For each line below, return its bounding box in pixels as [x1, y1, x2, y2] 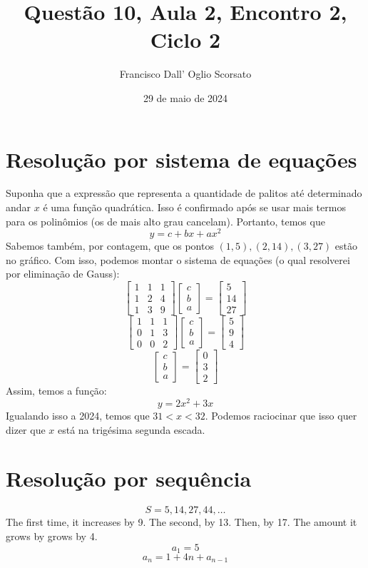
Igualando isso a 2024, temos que [6, 408, 150, 423]
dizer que [6, 422, 46, 437]
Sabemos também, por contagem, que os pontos [6, 238, 214, 253]
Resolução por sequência [6, 464, 252, 493]
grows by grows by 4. [6, 528, 98, 543]
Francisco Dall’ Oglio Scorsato [119, 66, 252, 81]
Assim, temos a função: [6, 383, 107, 398]
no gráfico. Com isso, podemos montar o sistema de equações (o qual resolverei [6, 252, 350, 267]
